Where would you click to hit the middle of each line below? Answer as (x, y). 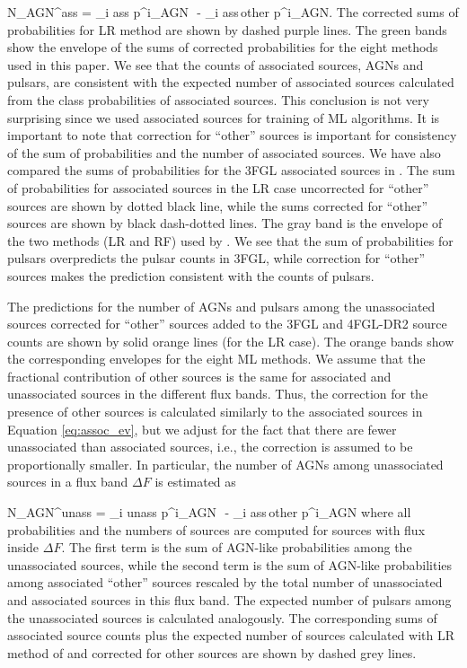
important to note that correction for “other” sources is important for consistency (232, 135)
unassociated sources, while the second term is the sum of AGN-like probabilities (230, 564)
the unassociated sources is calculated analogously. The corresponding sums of (222, 617)
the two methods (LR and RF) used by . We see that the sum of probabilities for (230, 240)
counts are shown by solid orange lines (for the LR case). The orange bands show (231, 341)
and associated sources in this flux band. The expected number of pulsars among (229, 600)
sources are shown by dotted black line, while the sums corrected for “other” (218, 205)
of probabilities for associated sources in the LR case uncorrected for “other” (218, 187)
